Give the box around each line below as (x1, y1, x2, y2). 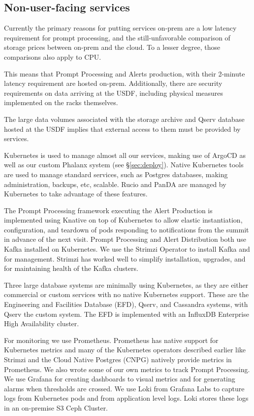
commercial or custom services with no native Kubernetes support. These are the (4, 289, 249, 300)
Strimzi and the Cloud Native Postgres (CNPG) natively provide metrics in (4, 354, 232, 365)
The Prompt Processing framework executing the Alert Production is (4, 205, 213, 215)
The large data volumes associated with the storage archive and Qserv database (4, 113, 245, 124)
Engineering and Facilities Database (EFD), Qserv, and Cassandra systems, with (4, 299, 248, 309)
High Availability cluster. (4, 318, 79, 329)
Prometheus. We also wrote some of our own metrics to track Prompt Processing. (4, 364, 250, 374)
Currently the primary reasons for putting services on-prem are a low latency (4, 23, 237, 33)
